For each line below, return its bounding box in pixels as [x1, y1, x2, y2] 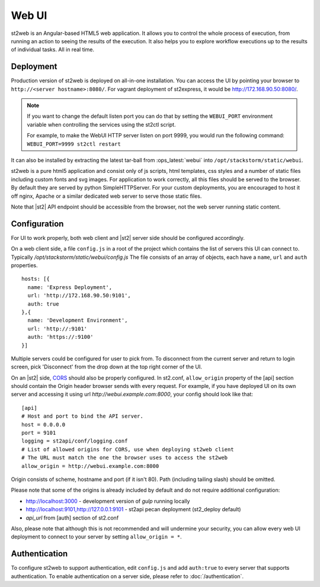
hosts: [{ [21, 275, 50, 283]
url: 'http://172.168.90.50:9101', [27, 292, 132, 299]
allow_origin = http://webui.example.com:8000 [21, 463, 159, 469]
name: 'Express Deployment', [27, 284, 113, 290]
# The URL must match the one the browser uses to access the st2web [21, 454, 228, 461]
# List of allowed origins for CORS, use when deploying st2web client [21, 446, 234, 453]
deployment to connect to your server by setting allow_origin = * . [11, 533, 182, 540]
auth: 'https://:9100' [27, 333, 94, 341]
